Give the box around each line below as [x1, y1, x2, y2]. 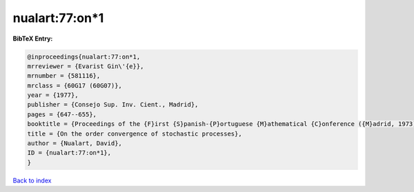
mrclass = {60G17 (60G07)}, [27, 81, 122, 89]
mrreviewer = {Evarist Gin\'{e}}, [27, 62, 144, 70]
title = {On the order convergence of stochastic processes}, [27, 129, 242, 138]
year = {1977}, [27, 92, 79, 99]
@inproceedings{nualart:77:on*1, [27, 52, 141, 61]
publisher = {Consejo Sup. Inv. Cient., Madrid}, [27, 100, 199, 109]
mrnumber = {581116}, [27, 72, 101, 80]
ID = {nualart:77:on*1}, [27, 149, 112, 157]
